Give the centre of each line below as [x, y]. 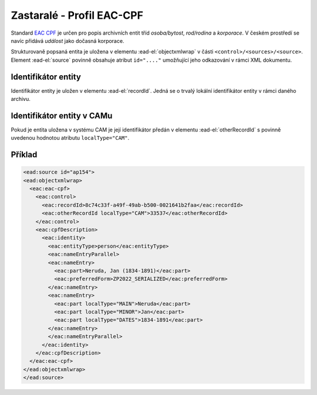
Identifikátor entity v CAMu [62, 115]
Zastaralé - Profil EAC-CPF [77, 15]
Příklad [24, 155]
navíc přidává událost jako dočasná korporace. [68, 40]
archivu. [21, 99]
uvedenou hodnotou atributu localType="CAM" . [70, 138]
